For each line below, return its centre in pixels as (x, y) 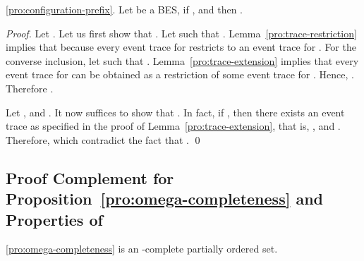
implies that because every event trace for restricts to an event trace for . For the (181, 47)
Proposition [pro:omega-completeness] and (164, 199)
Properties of (54, 219)
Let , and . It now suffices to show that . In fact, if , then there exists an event (175, 112)
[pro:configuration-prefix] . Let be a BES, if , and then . (125, 9)
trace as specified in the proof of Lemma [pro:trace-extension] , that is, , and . (173, 126)
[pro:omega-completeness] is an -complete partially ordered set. (142, 249)
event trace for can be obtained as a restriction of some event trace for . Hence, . (180, 74)
